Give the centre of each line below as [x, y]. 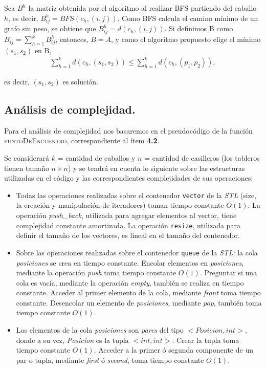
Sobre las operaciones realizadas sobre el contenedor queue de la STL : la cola [137, 252]
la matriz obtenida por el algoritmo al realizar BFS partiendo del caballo [142, 8]
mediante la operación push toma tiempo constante [96, 273]
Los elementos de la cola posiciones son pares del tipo [100, 330]
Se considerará [27, 157]
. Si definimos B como [199, 28]
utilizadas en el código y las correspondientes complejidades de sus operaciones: [129, 178]
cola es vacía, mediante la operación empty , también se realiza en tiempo [130, 282]
